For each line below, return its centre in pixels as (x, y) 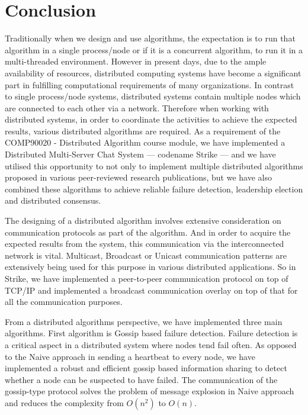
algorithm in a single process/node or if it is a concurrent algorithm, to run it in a (154, 49)
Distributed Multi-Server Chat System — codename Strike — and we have (140, 154)
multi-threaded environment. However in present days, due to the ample (136, 61)
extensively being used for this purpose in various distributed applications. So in (150, 267)
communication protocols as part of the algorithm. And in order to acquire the (148, 232)
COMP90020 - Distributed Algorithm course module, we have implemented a (145, 142)
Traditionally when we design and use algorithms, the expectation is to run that (150, 38)
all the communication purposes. (64, 302)
